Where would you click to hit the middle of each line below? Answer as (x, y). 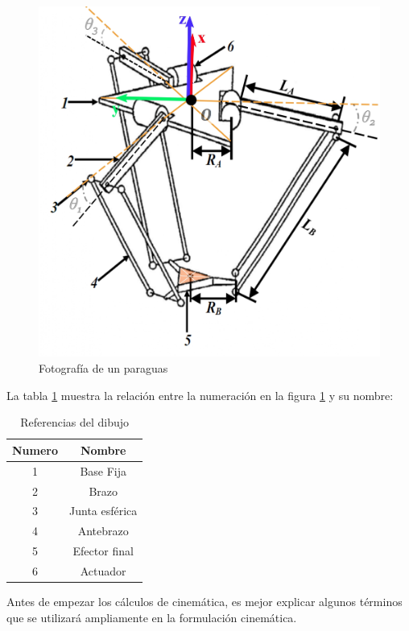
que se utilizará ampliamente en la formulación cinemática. (152, 617)
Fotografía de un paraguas (103, 368)
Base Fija (103, 470)
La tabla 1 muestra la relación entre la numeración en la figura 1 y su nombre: (200, 395)
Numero (35, 450)
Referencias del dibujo (75, 422)
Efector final (103, 551)
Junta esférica (103, 511)
